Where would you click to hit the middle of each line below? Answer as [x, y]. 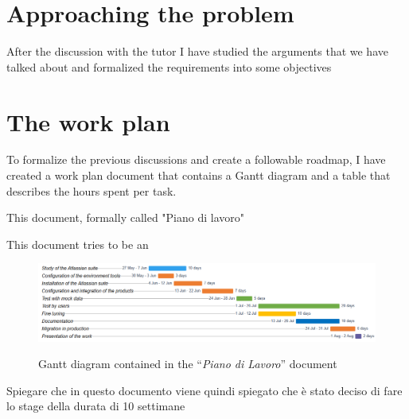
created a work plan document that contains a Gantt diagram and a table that [199, 175]
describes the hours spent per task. [92, 190]
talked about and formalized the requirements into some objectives [169, 66]
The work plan [88, 121]
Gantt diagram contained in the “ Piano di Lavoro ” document [188, 364]
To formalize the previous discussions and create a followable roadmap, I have [196, 159]
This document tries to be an [78, 244]
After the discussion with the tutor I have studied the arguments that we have [197, 51]
